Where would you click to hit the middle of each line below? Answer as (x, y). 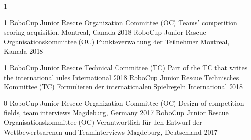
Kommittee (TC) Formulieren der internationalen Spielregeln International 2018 (124, 87)
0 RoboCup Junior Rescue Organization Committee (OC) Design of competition (124, 103)
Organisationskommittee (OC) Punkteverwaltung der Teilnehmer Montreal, (117, 41)
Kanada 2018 (24, 51)
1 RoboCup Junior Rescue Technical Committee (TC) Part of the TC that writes (126, 67)
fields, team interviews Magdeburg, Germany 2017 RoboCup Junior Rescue (116, 112)
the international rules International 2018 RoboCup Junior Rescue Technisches (122, 77)
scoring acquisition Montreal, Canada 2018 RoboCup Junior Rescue (105, 32)
